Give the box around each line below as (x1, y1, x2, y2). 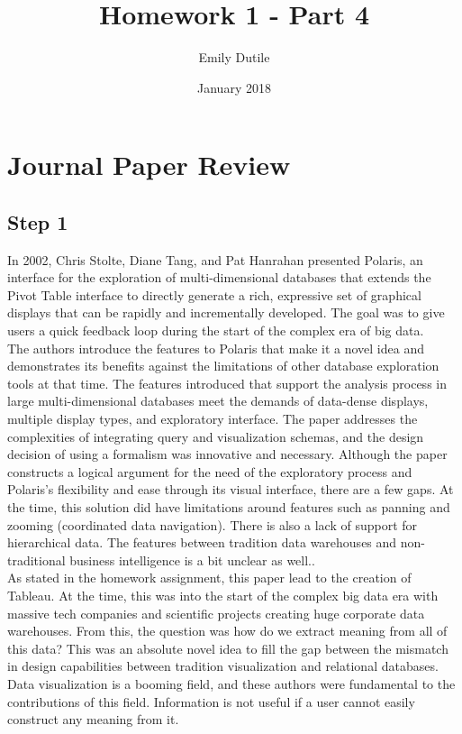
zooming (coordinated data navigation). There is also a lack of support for (7, 515, 418, 534)
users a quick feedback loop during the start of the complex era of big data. (7, 321, 424, 340)
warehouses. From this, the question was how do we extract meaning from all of (7, 621, 448, 640)
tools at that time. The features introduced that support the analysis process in (7, 373, 447, 392)
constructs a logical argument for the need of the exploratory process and (7, 462, 412, 481)
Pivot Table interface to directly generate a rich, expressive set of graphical (7, 285, 421, 304)
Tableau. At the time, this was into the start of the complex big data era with (7, 585, 439, 604)
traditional (7, 550, 66, 569)
